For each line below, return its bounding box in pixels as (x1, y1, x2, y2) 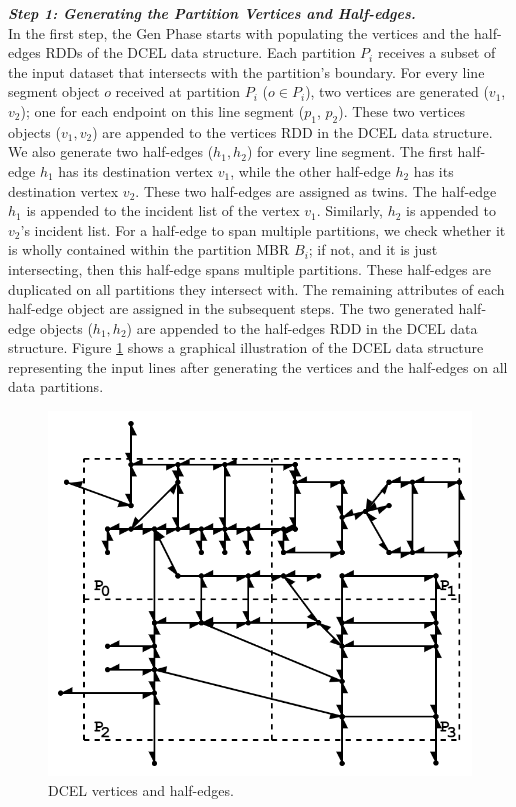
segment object (8, 81, 100, 102)
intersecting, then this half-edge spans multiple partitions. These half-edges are (8, 258, 491, 279)
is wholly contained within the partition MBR (8, 239, 290, 260)
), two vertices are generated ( (305, 81, 489, 102)
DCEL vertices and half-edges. (48, 780, 234, 801)
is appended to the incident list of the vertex (26, 200, 300, 221)
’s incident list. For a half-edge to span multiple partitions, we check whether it (20, 219, 506, 240)
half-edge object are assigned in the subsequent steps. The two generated (8, 298, 454, 319)
